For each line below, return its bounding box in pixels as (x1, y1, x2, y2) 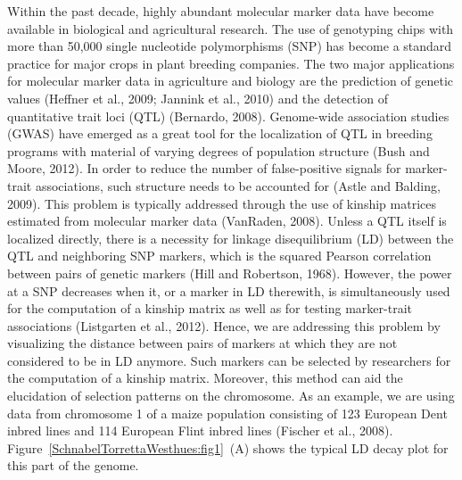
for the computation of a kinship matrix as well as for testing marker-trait (7, 299, 412, 318)
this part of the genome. (7, 456, 139, 475)
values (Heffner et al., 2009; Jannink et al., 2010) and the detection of (7, 88, 388, 107)
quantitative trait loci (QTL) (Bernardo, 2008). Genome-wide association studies (7, 106, 450, 125)
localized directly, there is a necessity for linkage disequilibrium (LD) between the (7, 228, 454, 247)
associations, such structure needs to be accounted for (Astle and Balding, (35, 176, 441, 194)
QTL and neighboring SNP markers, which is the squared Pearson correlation (7, 246, 432, 265)
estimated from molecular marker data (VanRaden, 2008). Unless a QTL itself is (7, 211, 447, 230)
